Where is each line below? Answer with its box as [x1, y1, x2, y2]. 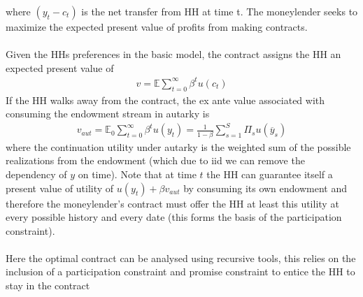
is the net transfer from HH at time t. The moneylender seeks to [81, 4, 358, 18]
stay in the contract [6, 278, 90, 293]
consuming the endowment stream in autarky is [6, 106, 210, 121]
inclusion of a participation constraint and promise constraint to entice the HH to [6, 264, 355, 279]
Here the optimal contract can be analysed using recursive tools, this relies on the [6, 250, 356, 265]
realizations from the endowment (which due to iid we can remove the [6, 153, 305, 168]
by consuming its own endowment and [183, 180, 347, 195]
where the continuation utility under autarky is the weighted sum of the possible [6, 139, 351, 154]
